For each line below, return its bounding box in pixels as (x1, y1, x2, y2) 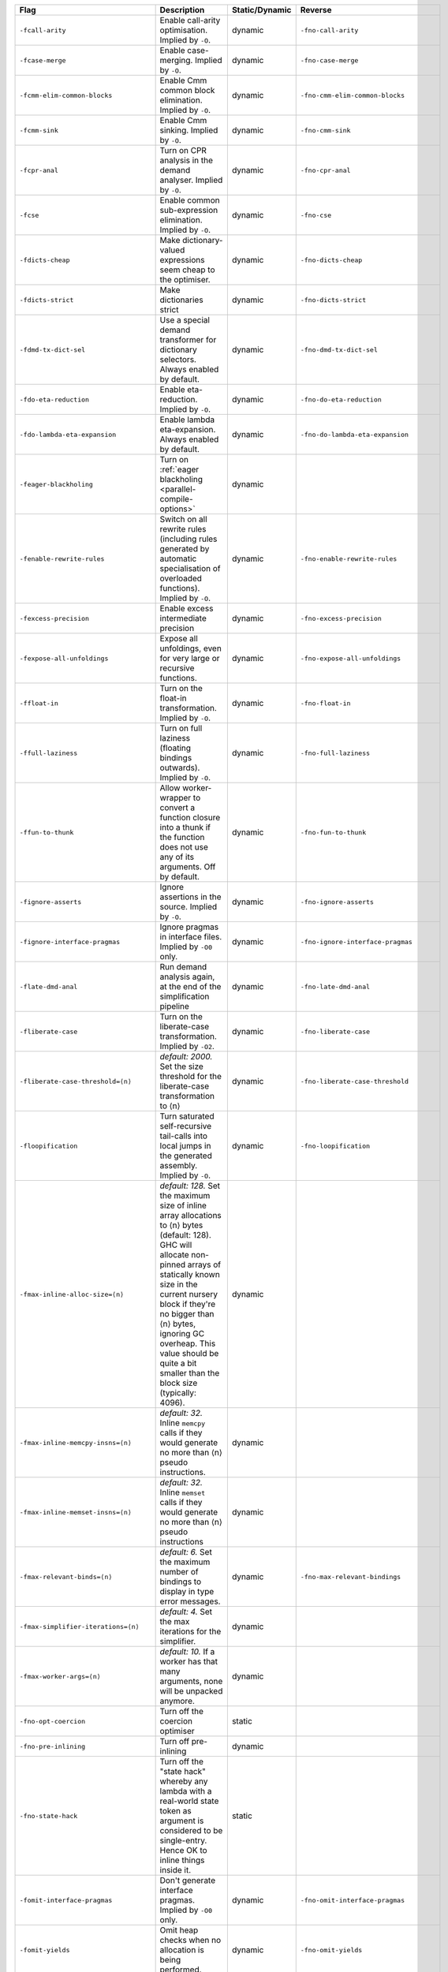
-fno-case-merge (300, 56, 359, 65)
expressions (159, 255, 205, 265)
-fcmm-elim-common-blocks (19, 91, 113, 99)
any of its (159, 852, 195, 862)
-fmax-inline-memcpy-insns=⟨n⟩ (19, 1438, 132, 1447)
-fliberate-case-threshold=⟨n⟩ (19, 1077, 132, 1085)
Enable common (159, 195, 220, 205)
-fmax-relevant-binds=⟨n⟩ (19, 1572, 113, 1581)
